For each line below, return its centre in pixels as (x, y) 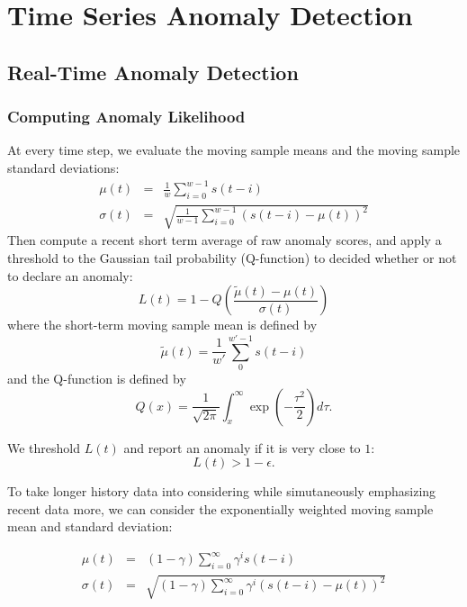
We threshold (44, 447)
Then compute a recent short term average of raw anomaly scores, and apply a (225, 240)
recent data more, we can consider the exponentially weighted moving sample (220, 508)
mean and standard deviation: (90, 526)
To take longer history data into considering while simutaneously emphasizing (222, 491)
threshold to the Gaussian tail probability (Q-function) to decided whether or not (232, 258)
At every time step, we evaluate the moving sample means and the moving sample (234, 150)
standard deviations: (63, 167)
